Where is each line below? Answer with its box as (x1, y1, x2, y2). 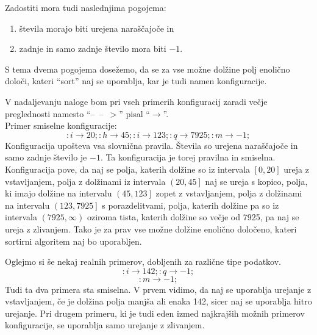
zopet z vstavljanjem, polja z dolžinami (155, 187, 302, 200)
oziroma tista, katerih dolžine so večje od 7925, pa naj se (87, 211, 299, 223)
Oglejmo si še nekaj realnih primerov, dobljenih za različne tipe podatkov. (5, 255, 282, 268)
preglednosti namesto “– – (5, 107, 104, 120)
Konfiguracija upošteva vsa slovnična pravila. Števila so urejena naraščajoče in (5, 139, 298, 151)
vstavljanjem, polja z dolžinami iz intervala (5, 175, 166, 187)
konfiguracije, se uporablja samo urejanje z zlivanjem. (5, 319, 205, 331)
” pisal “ (119, 107, 150, 120)
